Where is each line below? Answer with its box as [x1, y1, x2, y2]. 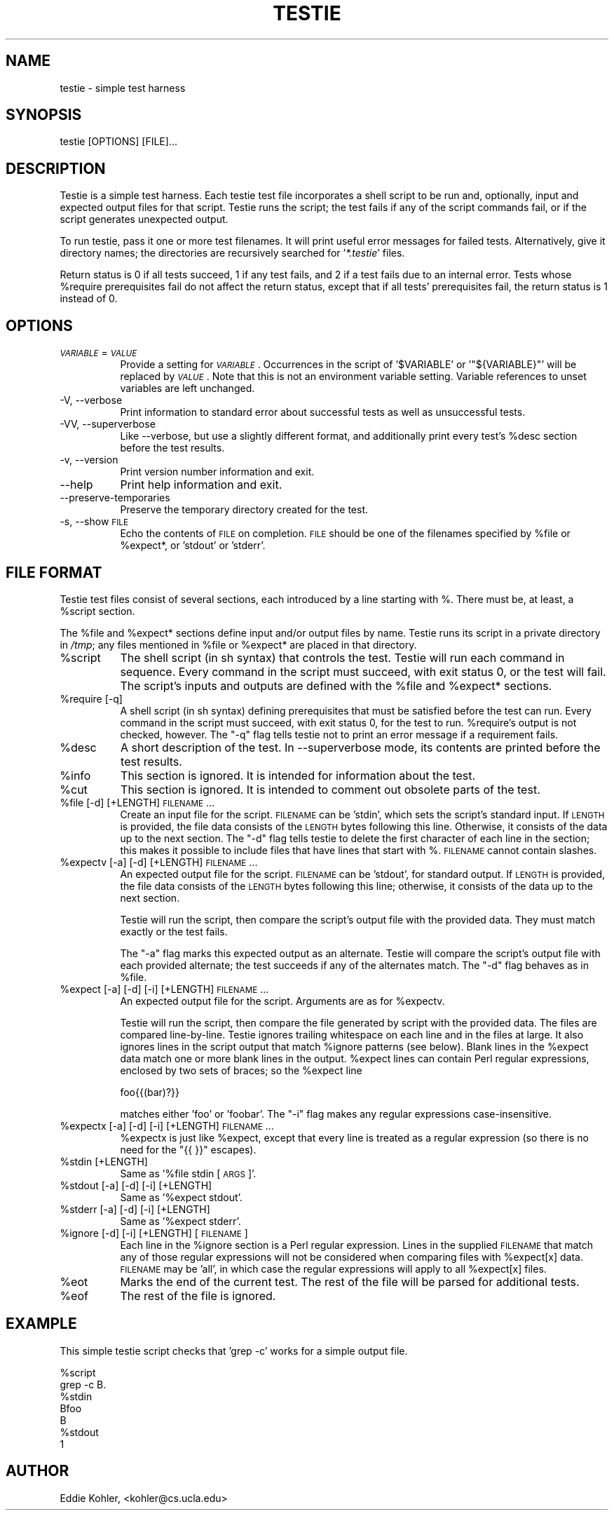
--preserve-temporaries [60, 492, 170, 504]
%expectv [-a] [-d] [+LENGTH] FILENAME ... [60, 855, 258, 868]
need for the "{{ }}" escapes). [120, 1143, 257, 1156]
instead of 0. [60, 292, 118, 305]
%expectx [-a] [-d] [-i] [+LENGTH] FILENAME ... [60, 1119, 274, 1132]
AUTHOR [6, 1462, 69, 1480]
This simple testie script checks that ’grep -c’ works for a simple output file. [60, 1344, 408, 1357]
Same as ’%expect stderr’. [120, 1214, 241, 1227]
